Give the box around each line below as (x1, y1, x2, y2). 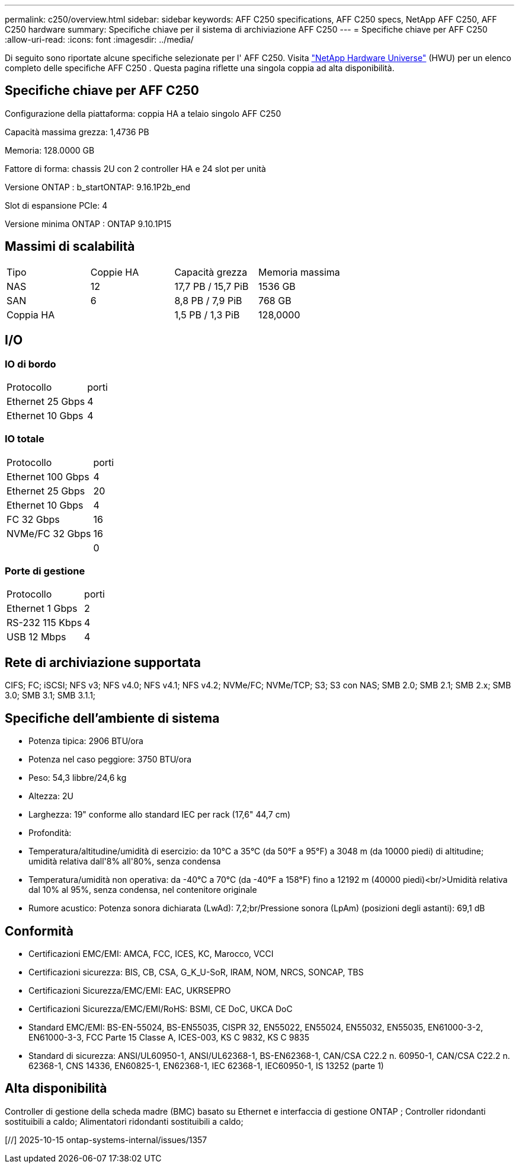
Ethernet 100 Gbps (7, 470, 89, 483)
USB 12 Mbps (7, 631, 66, 643)
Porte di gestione (5, 565, 85, 577)
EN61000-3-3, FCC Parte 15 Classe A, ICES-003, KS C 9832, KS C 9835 (28, 1032, 310, 1042)
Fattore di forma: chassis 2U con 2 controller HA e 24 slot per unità (5, 163, 266, 174)
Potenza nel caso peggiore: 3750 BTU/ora (28, 754, 192, 765)
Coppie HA (90, 266, 139, 278)
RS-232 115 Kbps (7, 617, 82, 629)
